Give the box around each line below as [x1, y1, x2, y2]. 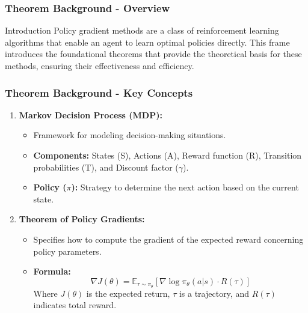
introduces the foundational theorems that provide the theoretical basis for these [5, 47, 302, 60]
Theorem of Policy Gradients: [19, 213, 145, 225]
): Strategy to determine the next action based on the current [71, 181, 299, 193]
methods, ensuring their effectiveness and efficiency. [5, 59, 194, 71]
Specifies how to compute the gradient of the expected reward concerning [33, 232, 304, 245]
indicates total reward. [33, 299, 117, 311]
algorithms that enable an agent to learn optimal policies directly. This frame [5, 35, 290, 48]
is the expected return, [86, 287, 170, 299]
